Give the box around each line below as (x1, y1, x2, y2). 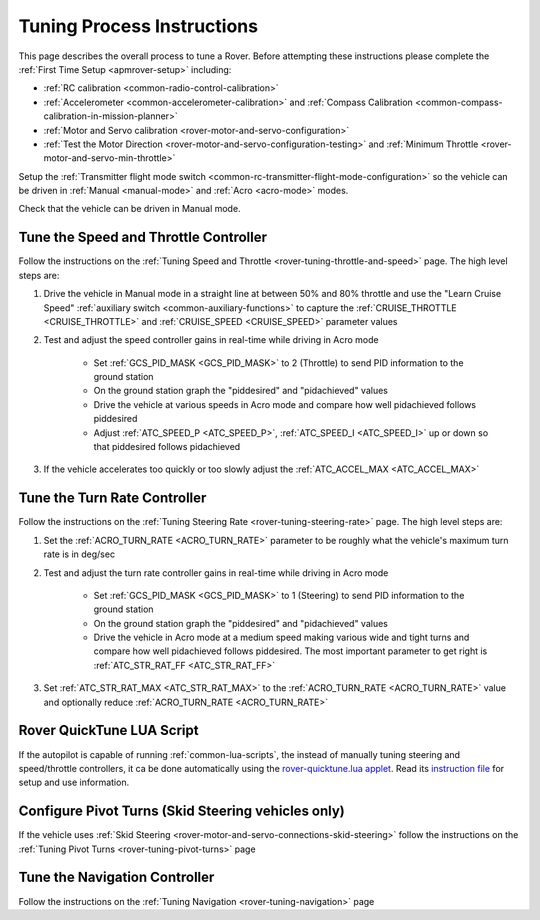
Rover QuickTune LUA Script (18, 722, 199, 739)
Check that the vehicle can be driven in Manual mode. (18, 203, 241, 215)
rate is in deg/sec (43, 548, 115, 560)
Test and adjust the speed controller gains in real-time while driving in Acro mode (43, 334, 379, 346)
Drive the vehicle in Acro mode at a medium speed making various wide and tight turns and (93, 631, 470, 644)
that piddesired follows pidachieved (93, 441, 241, 453)
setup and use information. (18, 776, 130, 789)
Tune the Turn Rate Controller (18, 490, 207, 507)
